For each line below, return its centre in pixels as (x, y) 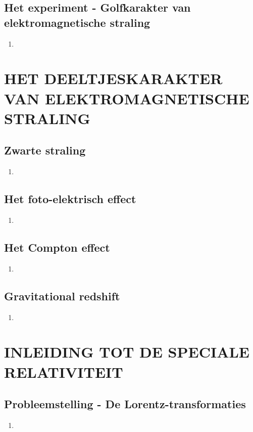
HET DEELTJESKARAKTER (113, 78)
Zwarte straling (45, 150)
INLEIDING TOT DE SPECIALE (127, 352)
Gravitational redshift (62, 296)
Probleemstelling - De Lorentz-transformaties (125, 404)
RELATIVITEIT (64, 371)
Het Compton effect (57, 247)
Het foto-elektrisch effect (70, 199)
